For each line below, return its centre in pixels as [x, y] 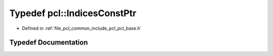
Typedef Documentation [49, 43]
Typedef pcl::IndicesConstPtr [73, 13]
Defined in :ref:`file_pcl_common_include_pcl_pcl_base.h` [82, 28]
